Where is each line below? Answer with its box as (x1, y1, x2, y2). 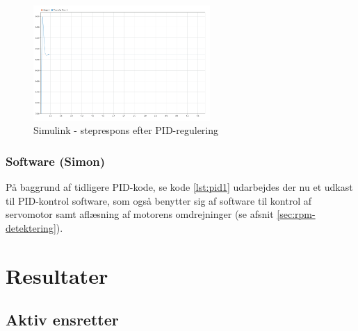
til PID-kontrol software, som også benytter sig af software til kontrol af (6, 193, 312, 207)
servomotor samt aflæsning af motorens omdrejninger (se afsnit (6, 207, 274, 221)
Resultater (6, 261, 108, 289)
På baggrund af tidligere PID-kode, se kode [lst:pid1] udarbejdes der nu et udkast (6, 180, 353, 194)
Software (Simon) (6, 152, 106, 169)
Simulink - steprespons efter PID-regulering (33, 123, 219, 137)
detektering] (6, 220, 56, 235)
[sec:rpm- (277, 207, 316, 221)
